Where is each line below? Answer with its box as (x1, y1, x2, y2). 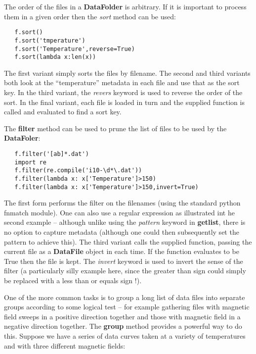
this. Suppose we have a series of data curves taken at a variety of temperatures (4, 330, 246, 341)
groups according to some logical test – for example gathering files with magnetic (4, 302, 250, 312)
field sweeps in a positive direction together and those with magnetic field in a (4, 311, 241, 321)
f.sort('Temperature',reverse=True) (14, 45, 135, 52)
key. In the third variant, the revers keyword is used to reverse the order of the (4, 87, 243, 97)
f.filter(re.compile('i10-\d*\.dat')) (14, 167, 142, 174)
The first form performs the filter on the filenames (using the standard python (4, 198, 241, 208)
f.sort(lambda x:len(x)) (14, 53, 96, 61)
